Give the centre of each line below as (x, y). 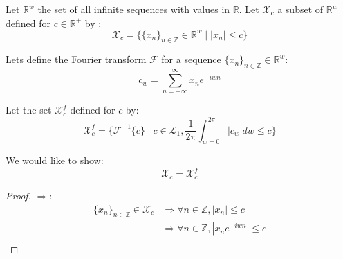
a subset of (300, 9)
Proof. (18, 195)
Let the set (29, 110)
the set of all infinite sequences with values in (134, 9)
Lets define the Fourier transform (76, 59)
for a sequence (191, 59)
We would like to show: (55, 160)
